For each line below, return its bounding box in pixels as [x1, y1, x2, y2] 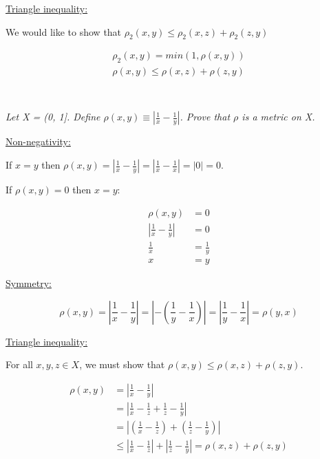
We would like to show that [6, 24, 122, 39]
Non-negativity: [6, 134, 71, 149]
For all [6, 357, 33, 372]
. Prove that [180, 109, 231, 124]
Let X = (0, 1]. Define [6, 109, 100, 124]
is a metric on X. [242, 109, 315, 124]
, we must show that [79, 357, 165, 372]
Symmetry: [6, 276, 52, 290]
